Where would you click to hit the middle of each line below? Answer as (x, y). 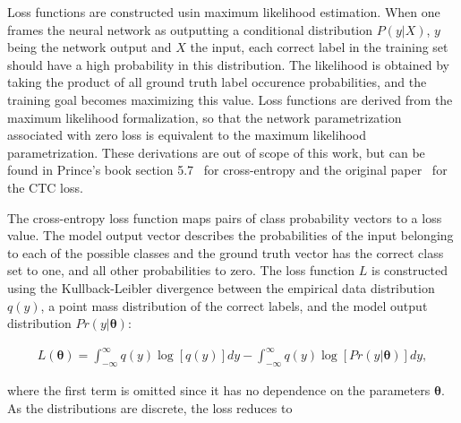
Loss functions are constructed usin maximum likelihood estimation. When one (224, 12)
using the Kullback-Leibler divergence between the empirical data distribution (221, 287)
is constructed (410, 270)
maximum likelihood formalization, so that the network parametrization (205, 117)
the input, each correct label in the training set (319, 47)
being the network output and (90, 47)
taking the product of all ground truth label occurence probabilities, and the (217, 82)
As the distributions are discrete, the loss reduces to (150, 407)
